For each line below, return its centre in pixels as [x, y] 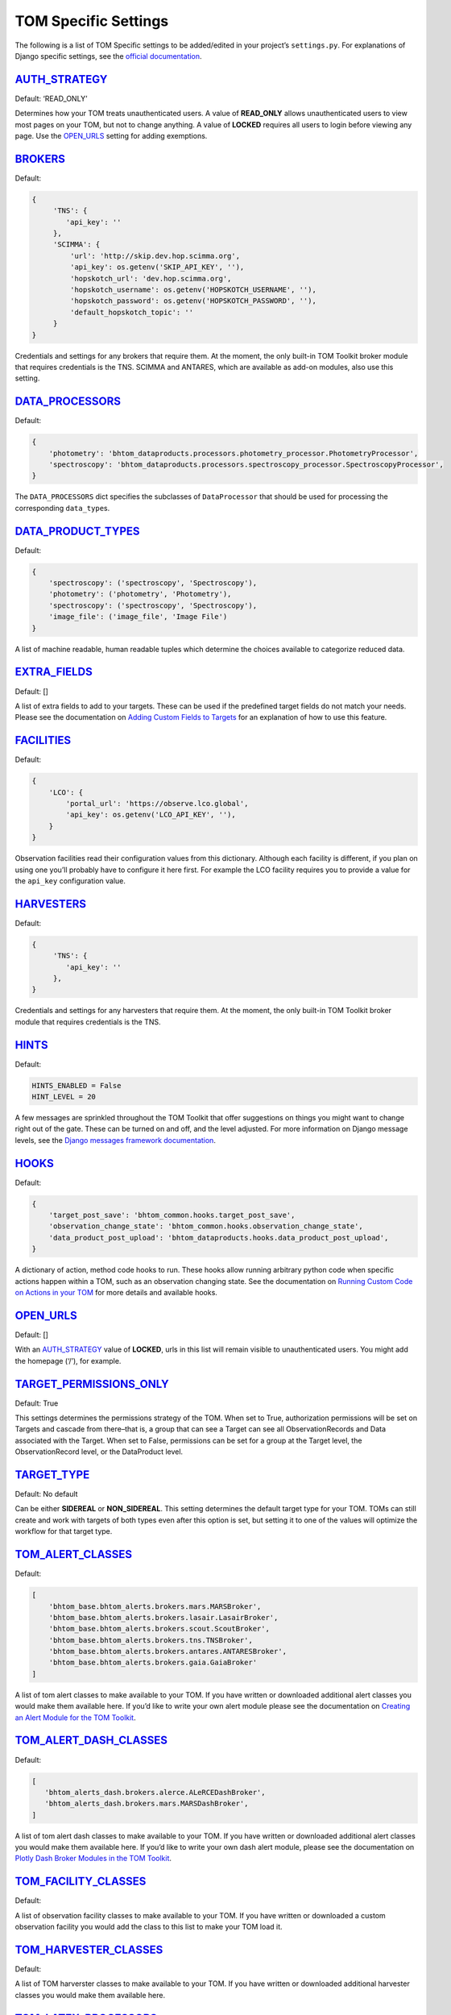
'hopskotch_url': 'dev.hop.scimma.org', [151, 278]
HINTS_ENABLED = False [77, 1085]
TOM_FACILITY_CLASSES [81, 1882]
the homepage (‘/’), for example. [68, 1361]
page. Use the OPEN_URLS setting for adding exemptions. [111, 136]
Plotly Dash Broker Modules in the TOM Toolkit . [93, 1859]
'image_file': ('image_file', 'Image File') [138, 617]
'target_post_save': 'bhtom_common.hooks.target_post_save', [172, 1215]
